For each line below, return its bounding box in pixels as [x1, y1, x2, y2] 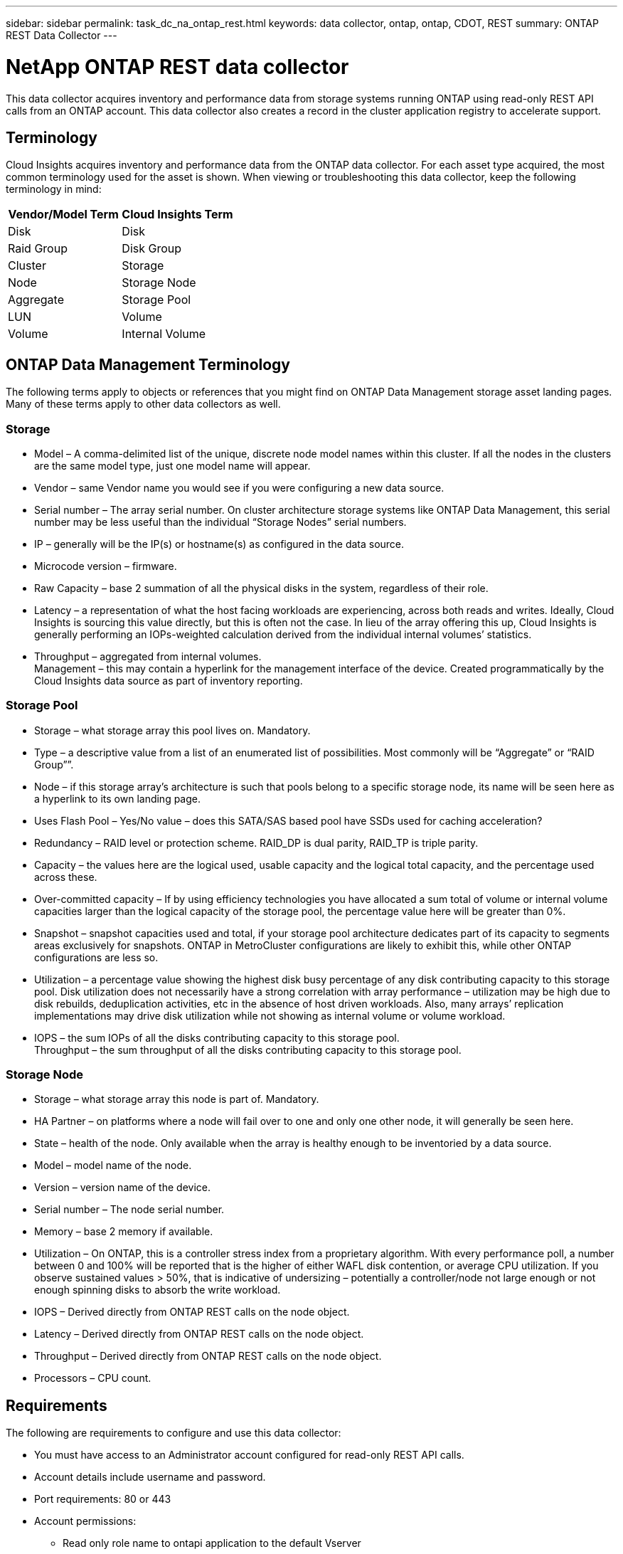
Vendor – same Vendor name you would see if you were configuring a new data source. [34, 481, 444, 494]
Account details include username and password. [34, 1471, 266, 1484]
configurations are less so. [34, 951, 159, 963]
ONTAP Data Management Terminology [6, 355, 291, 374]
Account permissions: [34, 1515, 137, 1528]
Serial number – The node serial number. [34, 1203, 225, 1216]
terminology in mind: [6, 183, 102, 196]
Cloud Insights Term [122, 207, 233, 222]
